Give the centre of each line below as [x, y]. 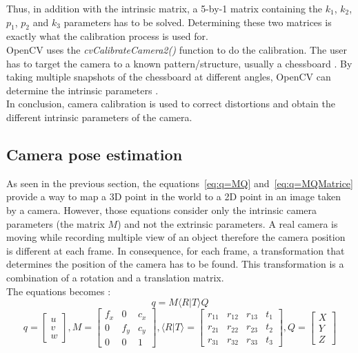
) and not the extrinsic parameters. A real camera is [228, 223]
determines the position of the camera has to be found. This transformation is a [175, 264]
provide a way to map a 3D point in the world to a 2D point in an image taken [174, 196]
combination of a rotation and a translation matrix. [115, 277]
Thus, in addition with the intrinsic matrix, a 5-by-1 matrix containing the [165, 8]
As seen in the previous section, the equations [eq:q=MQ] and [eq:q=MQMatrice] [180, 183]
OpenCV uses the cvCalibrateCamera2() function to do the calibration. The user [177, 49]
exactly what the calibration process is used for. [107, 36]
